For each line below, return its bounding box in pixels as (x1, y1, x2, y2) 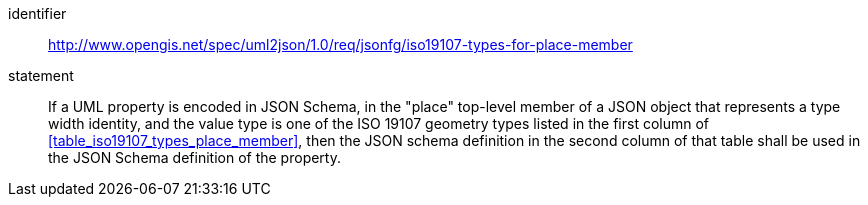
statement (8, 67, 74, 84)
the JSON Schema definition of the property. (48, 149, 341, 166)
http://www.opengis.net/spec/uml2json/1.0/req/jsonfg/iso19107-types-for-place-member (48, 36, 633, 53)
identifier (8, 5, 67, 22)
